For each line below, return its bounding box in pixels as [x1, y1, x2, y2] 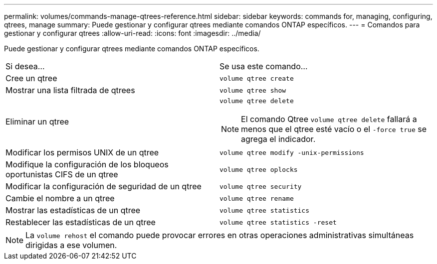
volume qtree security [219, 182, 302, 190]
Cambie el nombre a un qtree [5, 193, 115, 203]
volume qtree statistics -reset [219, 218, 337, 226]
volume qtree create [219, 74, 294, 82]
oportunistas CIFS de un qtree [5, 169, 118, 179]
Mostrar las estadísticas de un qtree [5, 205, 141, 215]
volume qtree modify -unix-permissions [219, 148, 364, 156]
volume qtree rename [219, 194, 294, 202]
